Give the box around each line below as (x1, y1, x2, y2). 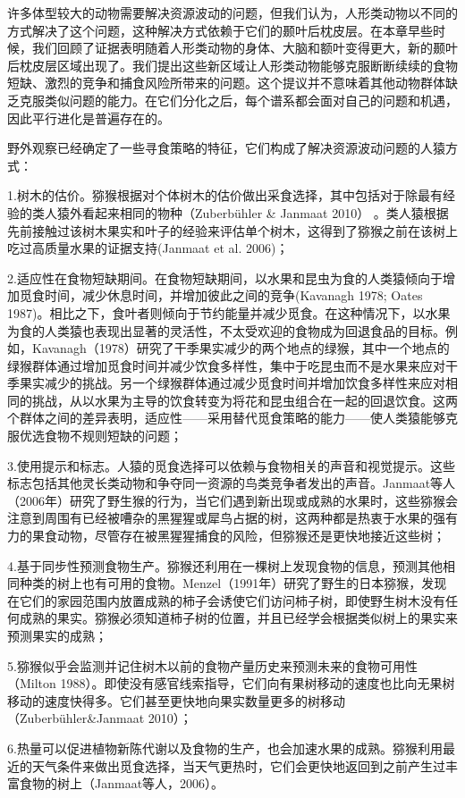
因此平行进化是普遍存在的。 (7, 108, 170, 127)
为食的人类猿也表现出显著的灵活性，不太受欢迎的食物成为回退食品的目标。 (7, 321, 445, 340)
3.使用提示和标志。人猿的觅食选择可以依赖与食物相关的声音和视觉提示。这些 (7, 456, 455, 475)
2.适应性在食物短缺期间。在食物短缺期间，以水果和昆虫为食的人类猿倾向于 (7, 268, 443, 287)
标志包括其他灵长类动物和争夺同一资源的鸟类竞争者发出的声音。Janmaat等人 (7, 474, 456, 492)
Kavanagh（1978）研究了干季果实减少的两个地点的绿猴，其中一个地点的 (31, 339, 450, 357)
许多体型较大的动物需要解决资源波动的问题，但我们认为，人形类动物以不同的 (7, 4, 458, 21)
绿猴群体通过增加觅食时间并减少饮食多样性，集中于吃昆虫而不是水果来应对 (7, 356, 445, 374)
